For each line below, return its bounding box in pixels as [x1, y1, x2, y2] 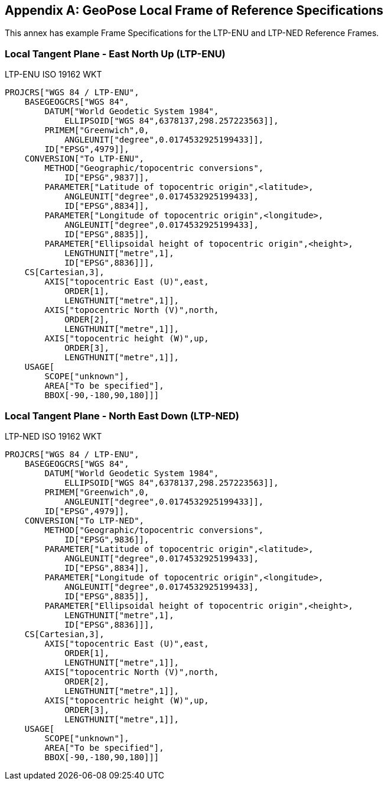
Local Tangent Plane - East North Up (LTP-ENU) [5, 47, 226, 60]
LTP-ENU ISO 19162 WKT [5, 69, 102, 80]
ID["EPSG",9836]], [64, 534, 149, 544]
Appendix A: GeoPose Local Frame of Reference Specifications [5, 3, 384, 18]
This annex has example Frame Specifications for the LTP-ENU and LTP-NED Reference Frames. [5, 28, 379, 38]
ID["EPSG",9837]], [64, 173, 149, 183]
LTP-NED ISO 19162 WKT [5, 431, 102, 441]
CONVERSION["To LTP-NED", [24, 515, 145, 525]
